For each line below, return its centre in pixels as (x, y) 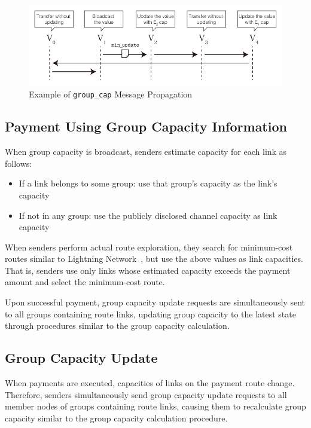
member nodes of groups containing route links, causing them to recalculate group (155, 406)
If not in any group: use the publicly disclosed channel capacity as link (148, 215)
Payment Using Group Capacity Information (146, 126)
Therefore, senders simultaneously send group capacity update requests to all (146, 394)
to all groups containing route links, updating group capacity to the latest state (150, 314)
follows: (19, 163)
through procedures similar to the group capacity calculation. (117, 325)
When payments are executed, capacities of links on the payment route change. (150, 383)
